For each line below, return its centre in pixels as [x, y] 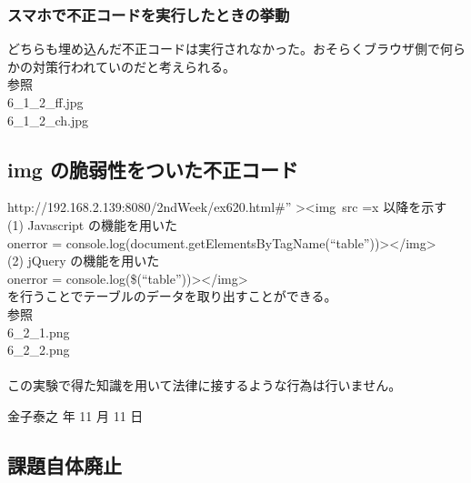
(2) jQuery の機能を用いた [84, 261]
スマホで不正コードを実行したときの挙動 [149, 14]
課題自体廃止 [65, 464]
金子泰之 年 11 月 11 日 [75, 415]
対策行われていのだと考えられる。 [134, 66]
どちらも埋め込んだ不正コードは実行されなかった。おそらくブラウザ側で [224, 49]
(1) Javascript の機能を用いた [92, 224]
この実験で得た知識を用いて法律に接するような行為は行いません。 [205, 385]
